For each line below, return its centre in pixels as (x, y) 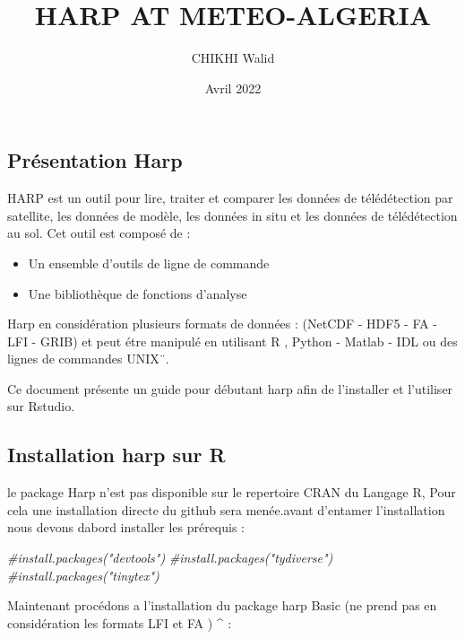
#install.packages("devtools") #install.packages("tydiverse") (170, 558)
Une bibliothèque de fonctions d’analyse (138, 293)
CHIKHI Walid (233, 58)
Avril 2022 (233, 88)
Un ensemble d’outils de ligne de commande (149, 263)
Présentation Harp (95, 160)
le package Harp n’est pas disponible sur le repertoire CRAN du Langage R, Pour (232, 492)
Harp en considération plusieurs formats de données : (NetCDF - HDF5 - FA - (222, 324)
